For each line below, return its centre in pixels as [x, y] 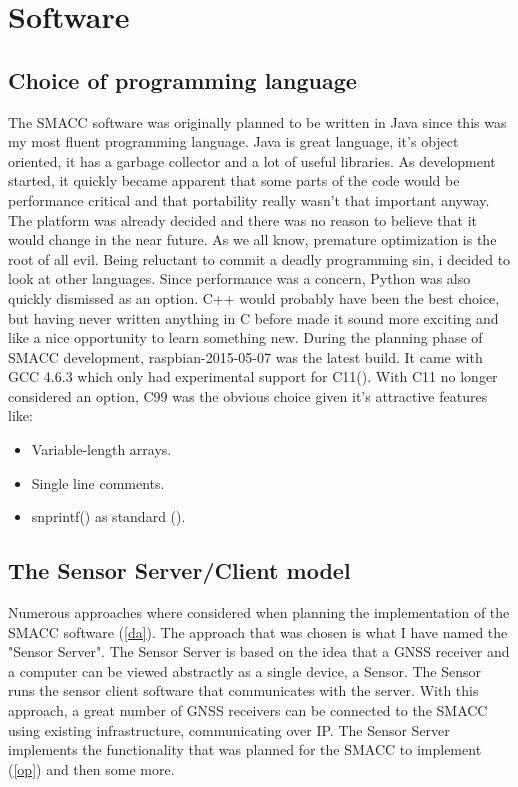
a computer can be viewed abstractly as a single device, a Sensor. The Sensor [244, 670]
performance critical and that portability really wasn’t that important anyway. [249, 199]
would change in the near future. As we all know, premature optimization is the [252, 239]
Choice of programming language [182, 79]
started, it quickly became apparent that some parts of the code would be [234, 180]
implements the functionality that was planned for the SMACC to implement [245, 749]
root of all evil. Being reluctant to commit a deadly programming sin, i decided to [259, 258]
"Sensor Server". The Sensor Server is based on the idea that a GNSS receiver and [259, 651]
